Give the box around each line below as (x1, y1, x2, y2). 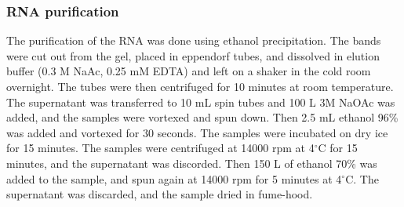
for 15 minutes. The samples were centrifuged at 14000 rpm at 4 (6, 140, 315, 156)
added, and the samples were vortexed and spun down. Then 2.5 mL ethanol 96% (6, 109, 399, 125)
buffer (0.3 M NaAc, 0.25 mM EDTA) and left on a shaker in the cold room (6, 63, 371, 79)
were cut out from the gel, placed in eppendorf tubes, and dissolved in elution (6, 47, 380, 64)
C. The (345, 170, 379, 187)
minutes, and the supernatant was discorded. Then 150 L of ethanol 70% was (6, 154, 377, 171)
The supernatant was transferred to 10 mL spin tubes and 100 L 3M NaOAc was (6, 93, 395, 110)
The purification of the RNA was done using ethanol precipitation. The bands (6, 32, 381, 49)
